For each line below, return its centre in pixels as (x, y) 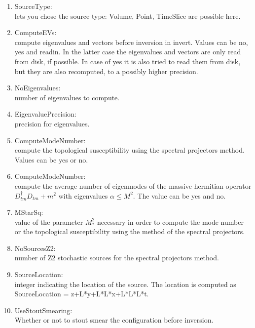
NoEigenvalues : (37, 88)
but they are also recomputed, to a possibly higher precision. (106, 71)
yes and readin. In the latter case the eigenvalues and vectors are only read (128, 52)
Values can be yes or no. (51, 159)
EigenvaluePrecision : (45, 114)
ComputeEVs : (36, 32)
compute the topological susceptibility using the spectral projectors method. (129, 150)
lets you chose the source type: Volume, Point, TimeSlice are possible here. (127, 16)
